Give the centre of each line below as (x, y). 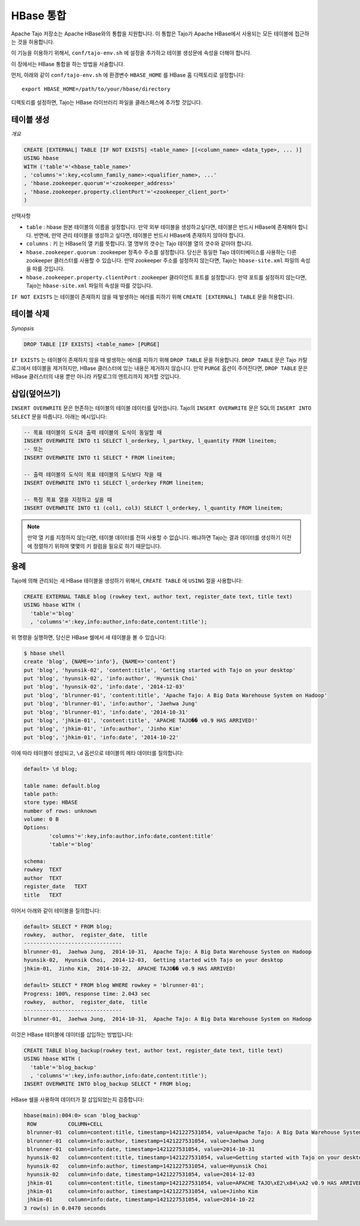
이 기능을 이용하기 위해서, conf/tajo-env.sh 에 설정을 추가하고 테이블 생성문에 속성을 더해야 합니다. (131, 53)
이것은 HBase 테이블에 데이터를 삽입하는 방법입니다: (72, 1034)
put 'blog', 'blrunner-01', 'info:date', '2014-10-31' (106, 712)
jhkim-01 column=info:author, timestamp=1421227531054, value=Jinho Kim (142, 1191)
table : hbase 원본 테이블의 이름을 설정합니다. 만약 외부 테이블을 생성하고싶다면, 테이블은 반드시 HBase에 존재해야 (161, 227)
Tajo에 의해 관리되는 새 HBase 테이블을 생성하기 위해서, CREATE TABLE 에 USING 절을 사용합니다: (127, 580)
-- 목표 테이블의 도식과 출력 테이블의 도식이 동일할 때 (93, 432)
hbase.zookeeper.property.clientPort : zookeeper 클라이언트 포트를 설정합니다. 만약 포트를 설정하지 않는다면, (166, 277)
